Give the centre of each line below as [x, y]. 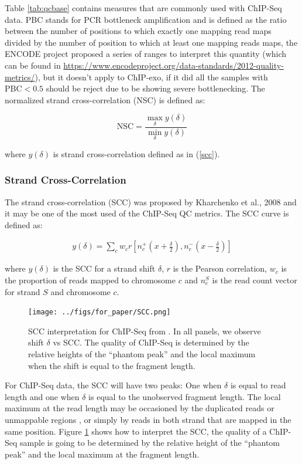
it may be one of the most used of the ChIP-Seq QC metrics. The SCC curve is [147, 213]
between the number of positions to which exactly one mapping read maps [138, 31]
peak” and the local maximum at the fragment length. [102, 454]
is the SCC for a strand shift [104, 268]
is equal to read [258, 385]
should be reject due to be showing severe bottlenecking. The [155, 88]
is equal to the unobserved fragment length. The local [185, 396]
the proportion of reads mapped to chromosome [90, 280]
